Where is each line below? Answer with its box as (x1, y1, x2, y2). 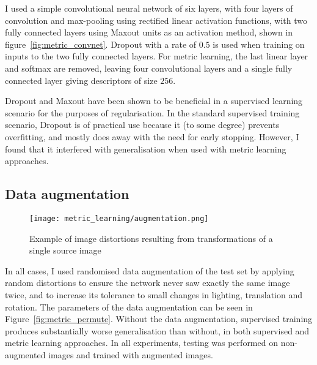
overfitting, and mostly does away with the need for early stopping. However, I (5, 130, 299, 143)
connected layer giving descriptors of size (5, 73, 158, 86)
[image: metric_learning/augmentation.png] (29, 214, 209, 223)
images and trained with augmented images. (48, 348, 213, 361)
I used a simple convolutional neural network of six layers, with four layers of (5, 2, 293, 14)
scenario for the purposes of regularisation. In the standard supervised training (5, 106, 300, 119)
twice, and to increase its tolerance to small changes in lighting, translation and (5, 288, 302, 301)
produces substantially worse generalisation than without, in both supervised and (5, 324, 310, 337)
